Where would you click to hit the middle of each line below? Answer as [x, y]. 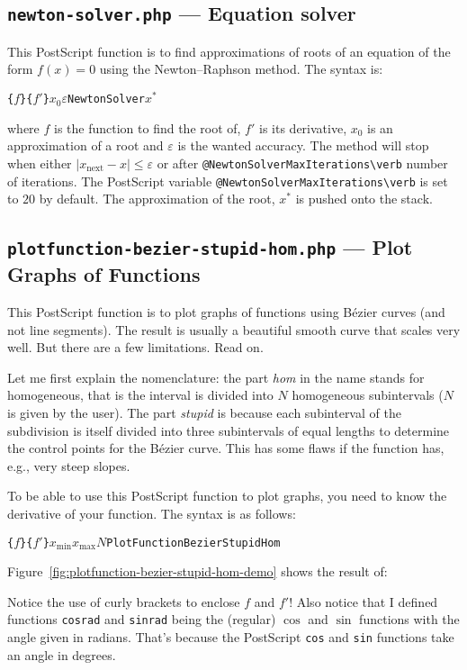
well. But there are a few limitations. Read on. [135, 347]
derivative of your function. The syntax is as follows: [152, 513]
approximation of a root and [85, 145]
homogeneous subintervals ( [368, 395]
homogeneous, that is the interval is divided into [140, 395]
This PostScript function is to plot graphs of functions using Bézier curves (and [226, 311]
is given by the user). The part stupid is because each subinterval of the [204, 412]
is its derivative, [303, 127]
